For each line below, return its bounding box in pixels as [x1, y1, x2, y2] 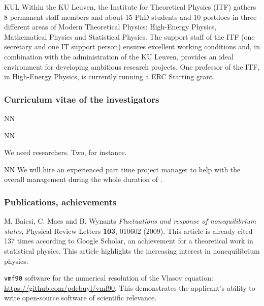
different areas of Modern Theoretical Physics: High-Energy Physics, [4, 21, 217, 32]
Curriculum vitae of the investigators [4, 93, 159, 105]
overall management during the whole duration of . [4, 174, 162, 185]
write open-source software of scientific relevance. [4, 292, 157, 303]
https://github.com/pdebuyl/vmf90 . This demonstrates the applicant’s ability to [4, 282, 255, 293]
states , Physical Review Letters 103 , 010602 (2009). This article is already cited [4, 225, 253, 236]
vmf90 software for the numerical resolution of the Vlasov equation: [4, 272, 213, 283]
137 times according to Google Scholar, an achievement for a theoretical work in [4, 235, 253, 246]
